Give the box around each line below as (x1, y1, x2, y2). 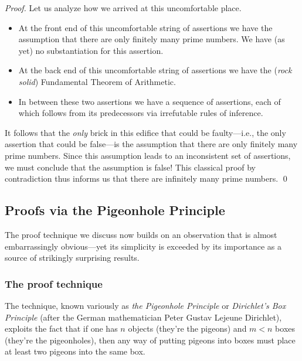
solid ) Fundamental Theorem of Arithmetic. (18, 75, 176, 87)
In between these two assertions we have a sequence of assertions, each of (18, 95, 281, 107)
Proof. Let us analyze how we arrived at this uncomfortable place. (5, 2, 242, 13)
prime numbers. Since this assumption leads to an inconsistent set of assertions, (5, 149, 291, 161)
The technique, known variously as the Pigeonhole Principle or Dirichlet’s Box (5, 299, 286, 311)
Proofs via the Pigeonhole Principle (5, 201, 225, 219)
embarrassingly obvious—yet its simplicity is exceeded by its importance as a (5, 240, 282, 252)
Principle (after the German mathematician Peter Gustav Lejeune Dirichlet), (5, 311, 282, 323)
